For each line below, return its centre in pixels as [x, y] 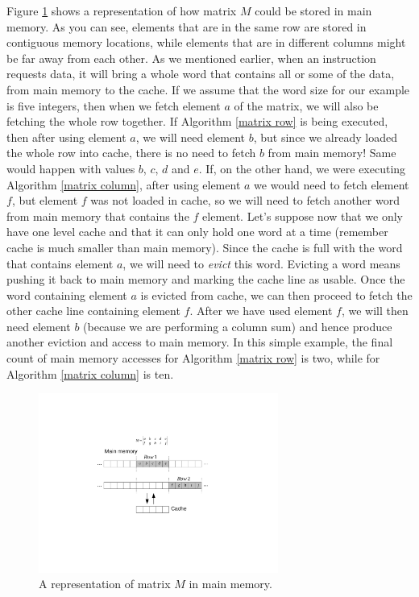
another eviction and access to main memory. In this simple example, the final [200, 342]
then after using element [66, 137]
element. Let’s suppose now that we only [303, 216]
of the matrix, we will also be [306, 105]
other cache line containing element [93, 311]
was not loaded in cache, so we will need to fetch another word [245, 200]
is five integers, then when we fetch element [114, 105]
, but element [45, 200]
